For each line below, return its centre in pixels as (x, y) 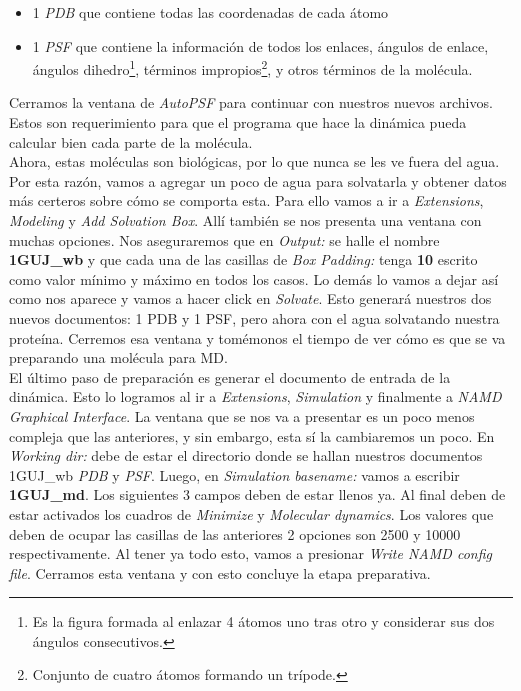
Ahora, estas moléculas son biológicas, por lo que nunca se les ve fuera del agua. (254, 161)
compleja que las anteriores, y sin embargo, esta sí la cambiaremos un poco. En (252, 435)
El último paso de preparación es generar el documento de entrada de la (230, 376)
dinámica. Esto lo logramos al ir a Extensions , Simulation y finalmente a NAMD (255, 396)
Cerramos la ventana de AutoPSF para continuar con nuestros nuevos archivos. (251, 102)
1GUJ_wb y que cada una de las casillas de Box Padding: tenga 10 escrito (243, 259)
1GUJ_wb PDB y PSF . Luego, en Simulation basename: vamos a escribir (234, 474)
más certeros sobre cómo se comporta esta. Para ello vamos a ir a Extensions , (246, 200)
